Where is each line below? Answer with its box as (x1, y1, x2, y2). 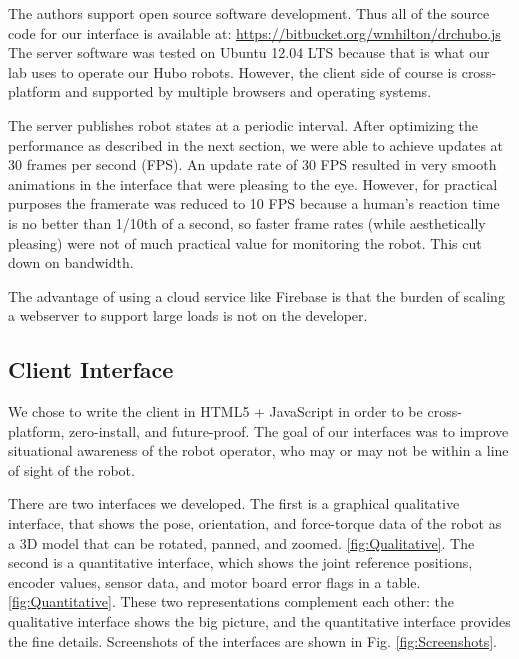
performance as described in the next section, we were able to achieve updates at (8, 134, 504, 155)
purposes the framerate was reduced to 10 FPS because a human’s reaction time (8, 193, 500, 214)
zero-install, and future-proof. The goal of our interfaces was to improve (69, 420, 509, 441)
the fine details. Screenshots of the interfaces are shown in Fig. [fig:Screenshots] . (8, 630, 497, 651)
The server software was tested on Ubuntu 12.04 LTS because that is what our (8, 42, 490, 63)
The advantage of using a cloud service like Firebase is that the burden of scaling (8, 285, 505, 306)
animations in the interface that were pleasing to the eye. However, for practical (8, 173, 498, 194)
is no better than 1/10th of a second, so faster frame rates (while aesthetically (8, 212, 486, 233)
